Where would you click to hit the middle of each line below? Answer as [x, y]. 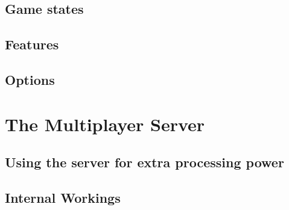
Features [32, 44]
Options [30, 79]
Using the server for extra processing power [144, 162]
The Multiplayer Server [105, 124]
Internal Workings [63, 197]
